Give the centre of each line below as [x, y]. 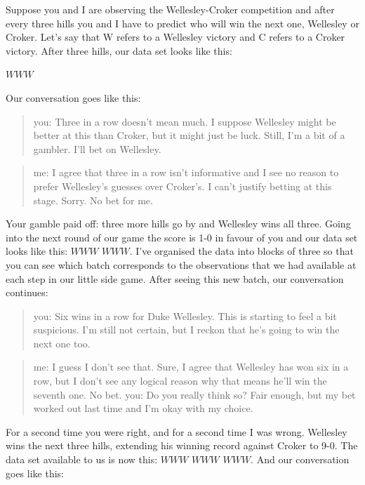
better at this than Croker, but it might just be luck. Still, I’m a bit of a [189, 135]
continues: [27, 292]
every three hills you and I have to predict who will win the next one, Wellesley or [182, 23]
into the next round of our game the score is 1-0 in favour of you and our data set [182, 237]
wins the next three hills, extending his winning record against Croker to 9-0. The [182, 445]
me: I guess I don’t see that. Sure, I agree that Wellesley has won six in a [191, 367]
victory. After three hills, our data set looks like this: [119, 50]
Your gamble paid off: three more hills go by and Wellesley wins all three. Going [178, 224]
